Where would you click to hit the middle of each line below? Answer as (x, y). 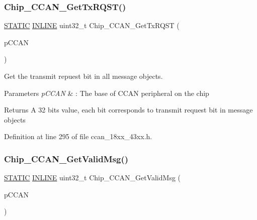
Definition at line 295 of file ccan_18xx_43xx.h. (78, 136)
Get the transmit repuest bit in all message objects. (83, 76)
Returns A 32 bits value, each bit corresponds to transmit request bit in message (128, 110)
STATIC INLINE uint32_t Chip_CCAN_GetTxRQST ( (92, 25)
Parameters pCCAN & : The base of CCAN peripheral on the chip (107, 93)
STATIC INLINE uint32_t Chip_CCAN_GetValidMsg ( (93, 178)
